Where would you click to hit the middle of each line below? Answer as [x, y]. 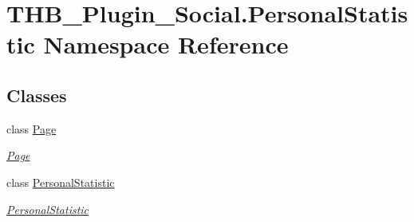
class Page [32, 128]
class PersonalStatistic [61, 182]
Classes [37, 95]
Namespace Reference [166, 44]
